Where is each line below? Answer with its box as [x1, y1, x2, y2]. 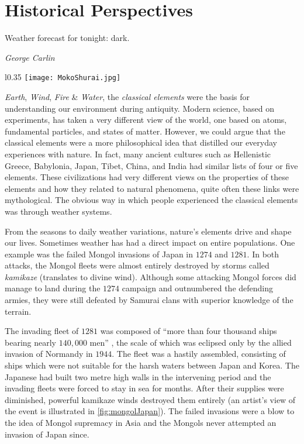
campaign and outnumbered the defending [122, 282, 274, 294]
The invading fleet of [5, 325, 79, 337]
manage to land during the [5, 282, 101, 294]
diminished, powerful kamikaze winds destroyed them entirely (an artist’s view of [5, 393, 296, 405]
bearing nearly [5, 336, 56, 348]
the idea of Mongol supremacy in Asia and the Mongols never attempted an [5, 417, 277, 428]
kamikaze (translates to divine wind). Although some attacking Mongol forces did [5, 270, 296, 283]
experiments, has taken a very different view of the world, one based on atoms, [5, 113, 287, 126]
